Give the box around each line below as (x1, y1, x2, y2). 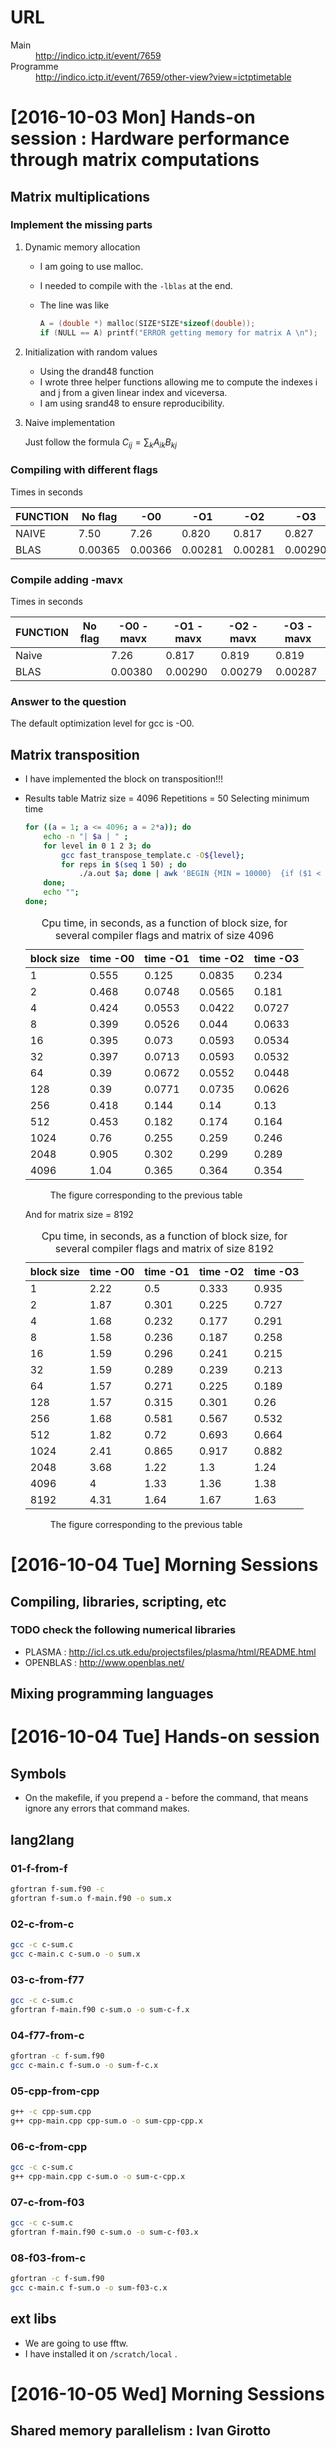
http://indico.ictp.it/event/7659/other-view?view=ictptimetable (35, 71, 292, 83)
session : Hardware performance (10, 127, 290, 150)
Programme (10, 60, 59, 72)
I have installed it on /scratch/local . (24, 2347, 178, 2360)
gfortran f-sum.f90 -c (10, 1884, 105, 1894)
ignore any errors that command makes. (24, 1802, 190, 1815)
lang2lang (10, 1831, 75, 1848)
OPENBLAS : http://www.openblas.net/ (24, 1656, 185, 1668)
